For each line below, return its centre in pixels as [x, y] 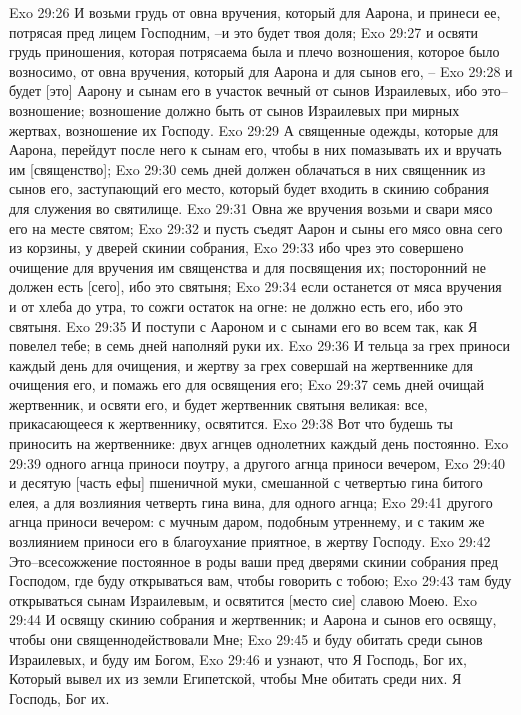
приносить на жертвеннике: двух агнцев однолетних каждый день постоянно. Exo [259, 443]
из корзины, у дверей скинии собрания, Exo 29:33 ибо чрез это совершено [236, 247]
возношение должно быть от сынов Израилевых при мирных [274, 109]
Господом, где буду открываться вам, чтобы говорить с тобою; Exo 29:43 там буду [260, 580]
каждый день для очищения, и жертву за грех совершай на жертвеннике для [241, 364]
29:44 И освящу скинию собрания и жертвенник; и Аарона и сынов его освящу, [253, 619]
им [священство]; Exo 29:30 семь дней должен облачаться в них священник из [247, 168]
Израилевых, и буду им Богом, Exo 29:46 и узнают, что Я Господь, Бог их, [238, 658]
